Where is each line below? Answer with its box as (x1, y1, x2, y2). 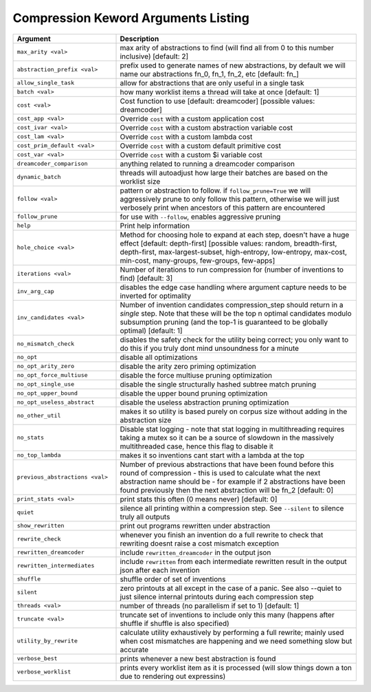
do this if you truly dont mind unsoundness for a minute (120, 343, 299, 353)
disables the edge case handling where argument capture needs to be (120, 282, 347, 292)
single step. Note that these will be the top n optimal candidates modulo (120, 308, 352, 318)
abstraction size (120, 415, 172, 424)
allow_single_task (16, 79, 75, 87)
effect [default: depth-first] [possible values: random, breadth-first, (120, 238, 337, 248)
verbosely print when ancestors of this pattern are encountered (120, 203, 326, 213)
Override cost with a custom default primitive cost (120, 141, 282, 151)
